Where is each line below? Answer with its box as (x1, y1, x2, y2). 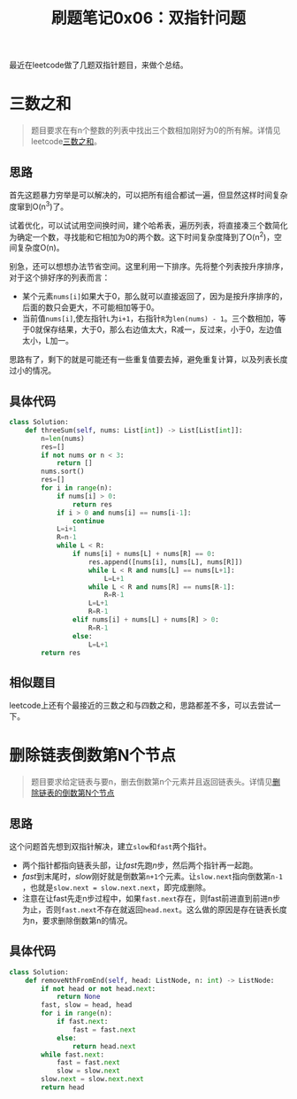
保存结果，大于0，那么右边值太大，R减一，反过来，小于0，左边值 (42, 324, 283, 335)
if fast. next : (56, 1018, 109, 1026)
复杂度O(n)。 (16, 243, 65, 253)
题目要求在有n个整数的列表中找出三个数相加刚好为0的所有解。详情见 (30, 125, 281, 135)
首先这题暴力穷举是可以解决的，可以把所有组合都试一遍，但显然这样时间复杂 (9, 190, 288, 200)
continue (72, 516, 104, 525)
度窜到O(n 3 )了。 (9, 199, 69, 212)
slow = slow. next (56, 1066, 121, 1076)
